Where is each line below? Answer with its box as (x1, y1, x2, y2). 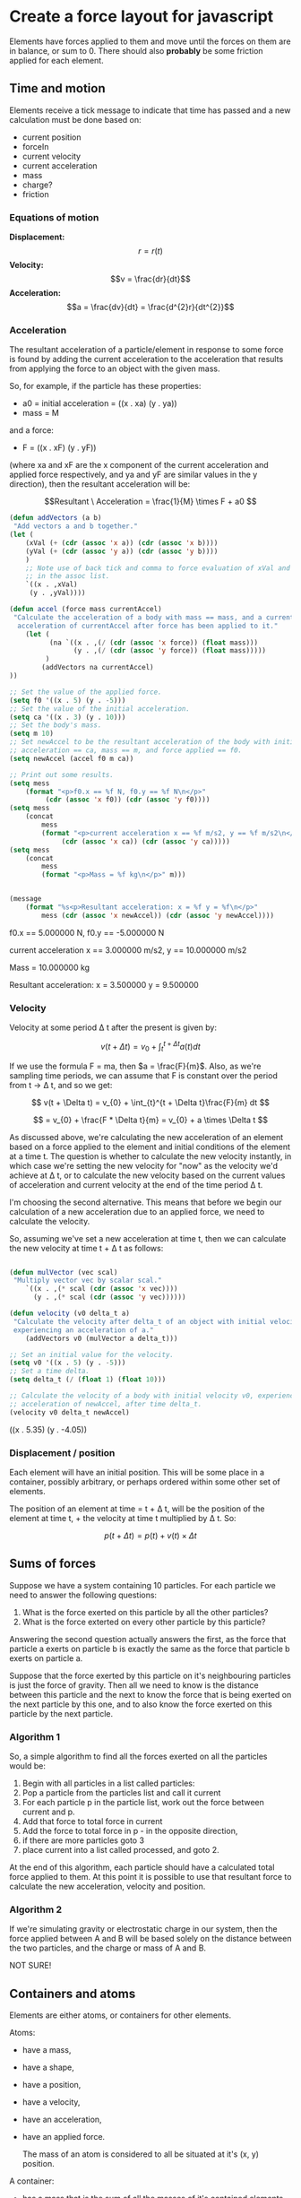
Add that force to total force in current (21, 1816, 163, 1827)
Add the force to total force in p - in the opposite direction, (21, 1826, 238, 1837)
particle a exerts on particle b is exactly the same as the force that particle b (9, 1643, 290, 1654)
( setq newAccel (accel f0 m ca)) (9, 754, 134, 763)
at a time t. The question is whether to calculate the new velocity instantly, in (9, 1150, 292, 1162)
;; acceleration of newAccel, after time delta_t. (9, 1399, 202, 1408)
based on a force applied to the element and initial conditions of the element (9, 1141, 291, 1152)
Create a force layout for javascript (9, 6, 274, 27)
